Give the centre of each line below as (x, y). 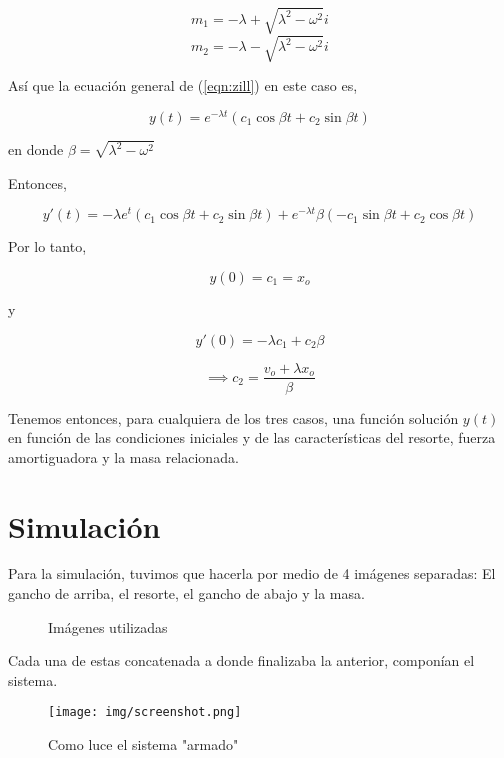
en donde (36, 149)
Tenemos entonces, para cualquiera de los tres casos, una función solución (233, 417)
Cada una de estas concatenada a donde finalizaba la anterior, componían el (241, 660)
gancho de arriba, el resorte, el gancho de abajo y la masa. (186, 593)
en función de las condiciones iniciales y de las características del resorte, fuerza (252, 437)
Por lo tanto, (47, 246)
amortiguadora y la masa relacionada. (123, 456)
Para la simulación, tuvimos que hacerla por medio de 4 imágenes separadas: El (252, 573)
